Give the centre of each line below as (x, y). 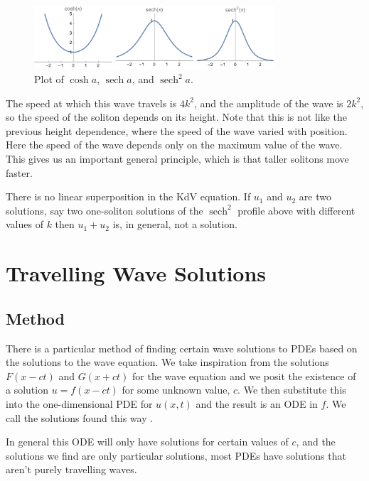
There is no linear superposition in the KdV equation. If (128, 196)
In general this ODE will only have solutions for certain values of (147, 442)
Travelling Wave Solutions (136, 273)
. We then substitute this (292, 390)
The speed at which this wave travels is (91, 103)
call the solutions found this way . (80, 417)
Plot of (49, 79)
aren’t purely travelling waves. (71, 469)
